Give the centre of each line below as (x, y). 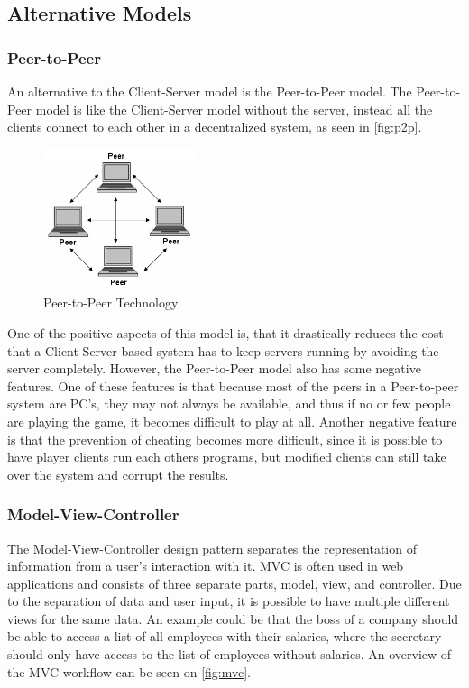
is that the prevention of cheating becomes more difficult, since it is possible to (225, 439)
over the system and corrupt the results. (118, 474)
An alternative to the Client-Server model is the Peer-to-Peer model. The (210, 91)
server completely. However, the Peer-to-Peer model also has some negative (214, 368)
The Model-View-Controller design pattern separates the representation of (212, 548)
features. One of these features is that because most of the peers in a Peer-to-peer (233, 385)
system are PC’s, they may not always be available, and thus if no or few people (229, 404)
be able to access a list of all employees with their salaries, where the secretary (225, 636)
